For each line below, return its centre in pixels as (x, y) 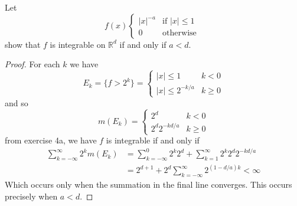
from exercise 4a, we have (51, 140)
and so (17, 102)
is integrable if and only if (153, 140)
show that (23, 44)
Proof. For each (32, 64)
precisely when (31, 196)
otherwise (179, 33)
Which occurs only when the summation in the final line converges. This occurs (148, 184)
